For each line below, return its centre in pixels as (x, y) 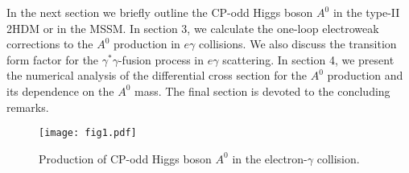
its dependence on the (60, 91)
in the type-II (366, 12)
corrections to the (50, 44)
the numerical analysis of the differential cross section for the (157, 75)
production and (365, 75)
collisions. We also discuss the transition (298, 44)
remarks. (28, 107)
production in (147, 44)
